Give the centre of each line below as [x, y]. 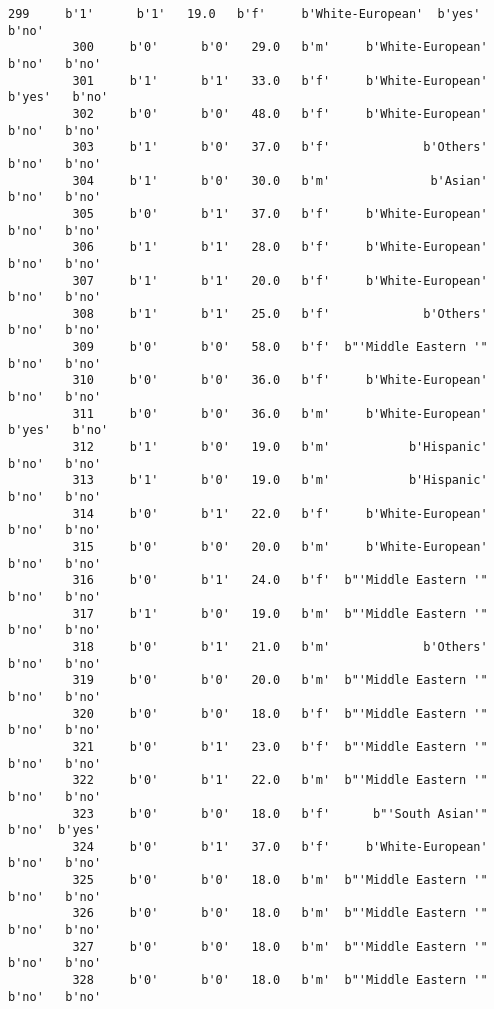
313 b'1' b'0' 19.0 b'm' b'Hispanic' [280, 480]
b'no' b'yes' [55, 830]
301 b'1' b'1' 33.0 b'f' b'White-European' [280, 80]
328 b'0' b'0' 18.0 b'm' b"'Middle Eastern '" [280, 980]
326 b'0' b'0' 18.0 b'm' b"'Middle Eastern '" [280, 913]
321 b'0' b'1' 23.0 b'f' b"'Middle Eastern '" [280, 746]
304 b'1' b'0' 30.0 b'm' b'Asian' [280, 180]
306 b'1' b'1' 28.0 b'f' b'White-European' [280, 247]
